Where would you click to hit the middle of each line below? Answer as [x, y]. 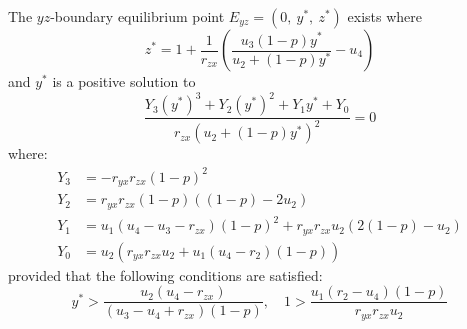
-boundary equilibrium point [137, 16]
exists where [384, 16]
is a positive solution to [124, 81]
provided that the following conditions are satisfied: [165, 274]
